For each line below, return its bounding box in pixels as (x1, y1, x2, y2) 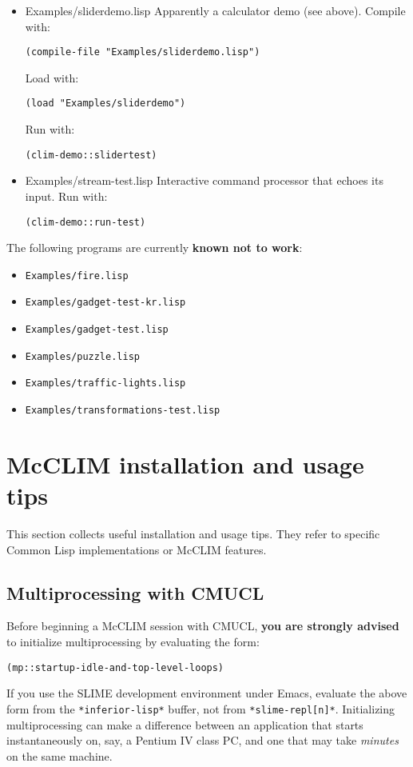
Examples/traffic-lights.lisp (25, 378, 186, 389)
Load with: (25, 69, 79, 86)
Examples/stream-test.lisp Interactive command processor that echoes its (25, 172, 383, 189)
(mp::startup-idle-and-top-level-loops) (6, 661, 224, 673)
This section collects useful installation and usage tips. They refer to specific (6, 525, 380, 542)
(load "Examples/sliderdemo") (25, 98, 186, 110)
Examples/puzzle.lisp (25, 350, 140, 362)
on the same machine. (6, 747, 113, 764)
